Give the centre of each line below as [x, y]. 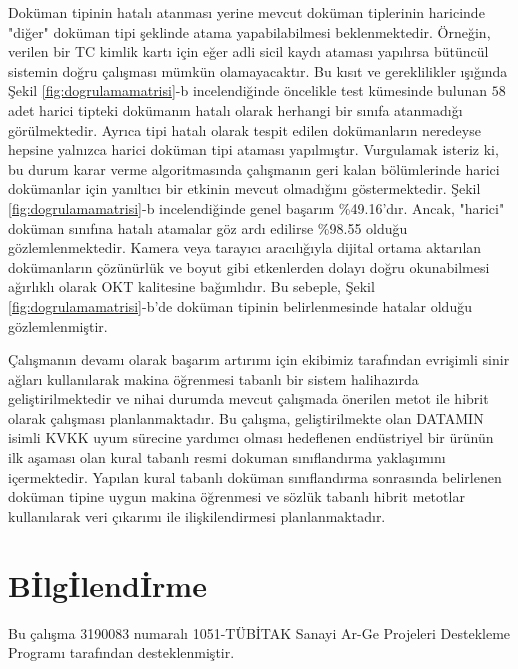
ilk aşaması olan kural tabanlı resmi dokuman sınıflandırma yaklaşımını [227, 457]
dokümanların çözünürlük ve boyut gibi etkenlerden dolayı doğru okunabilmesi [249, 266]
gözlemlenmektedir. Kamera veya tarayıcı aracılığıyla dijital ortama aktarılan [245, 247]
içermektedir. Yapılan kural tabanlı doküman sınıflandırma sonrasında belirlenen [255, 476]
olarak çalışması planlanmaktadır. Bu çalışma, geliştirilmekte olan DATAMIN [246, 417]
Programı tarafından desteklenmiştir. [121, 652]
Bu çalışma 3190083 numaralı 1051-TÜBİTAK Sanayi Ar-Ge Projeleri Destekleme [259, 632]
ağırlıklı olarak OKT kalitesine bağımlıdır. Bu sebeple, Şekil [191, 286]
